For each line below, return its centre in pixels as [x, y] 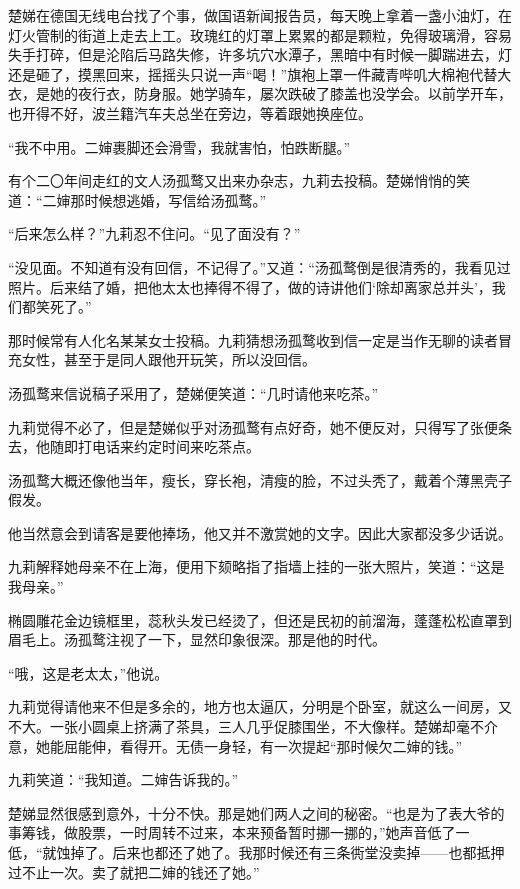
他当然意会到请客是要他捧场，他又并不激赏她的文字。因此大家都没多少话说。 [260, 532]
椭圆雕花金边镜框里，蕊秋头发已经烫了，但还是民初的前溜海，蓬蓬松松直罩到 [260, 619]
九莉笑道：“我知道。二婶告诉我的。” [123, 779]
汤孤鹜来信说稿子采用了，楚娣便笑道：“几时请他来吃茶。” [193, 392]
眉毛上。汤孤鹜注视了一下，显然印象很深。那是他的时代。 [197, 639]
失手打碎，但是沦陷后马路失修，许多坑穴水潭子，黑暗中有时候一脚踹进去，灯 [260, 54]
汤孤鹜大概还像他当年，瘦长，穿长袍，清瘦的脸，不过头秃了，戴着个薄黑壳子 [260, 479]
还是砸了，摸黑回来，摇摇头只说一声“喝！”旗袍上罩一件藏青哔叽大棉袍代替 [253, 73]
